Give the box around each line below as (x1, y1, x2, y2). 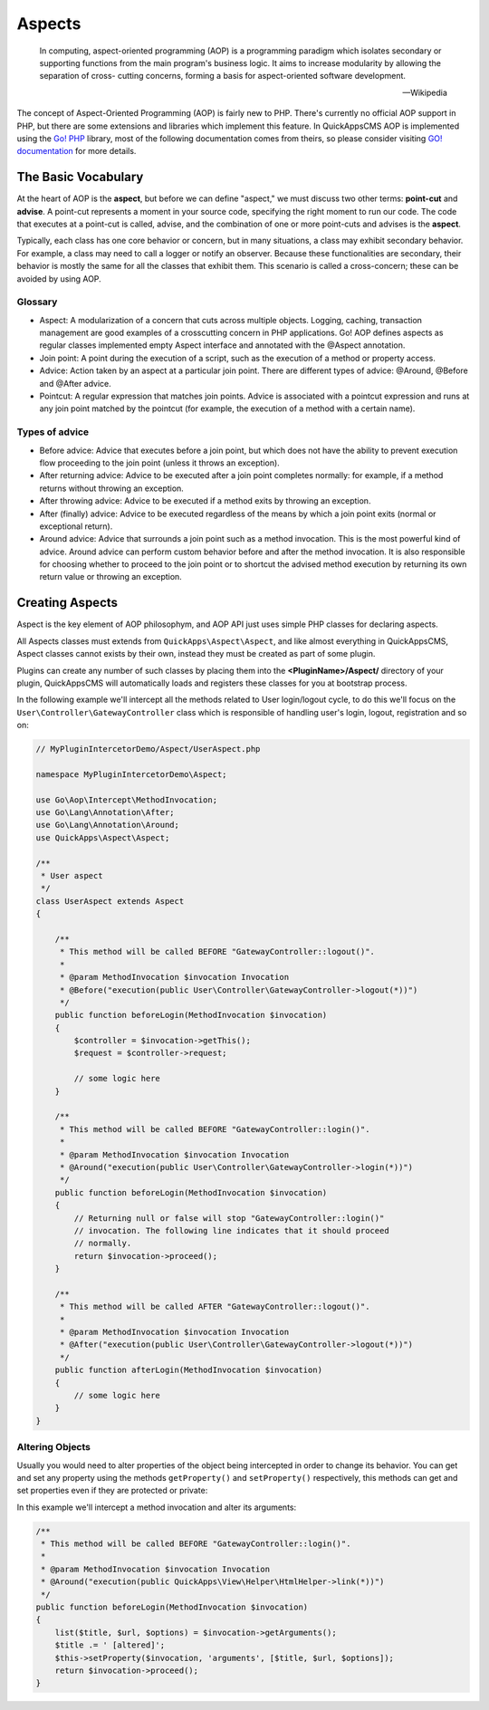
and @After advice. (39, 378, 112, 389)
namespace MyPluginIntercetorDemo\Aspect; (35, 769, 227, 779)
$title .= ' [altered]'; (54, 1640, 166, 1650)
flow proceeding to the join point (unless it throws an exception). (39, 457, 280, 468)
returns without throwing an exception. (39, 483, 185, 494)
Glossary (16, 295, 58, 308)
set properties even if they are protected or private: (16, 1485, 208, 1496)
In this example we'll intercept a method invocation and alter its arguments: (16, 1502, 297, 1513)
